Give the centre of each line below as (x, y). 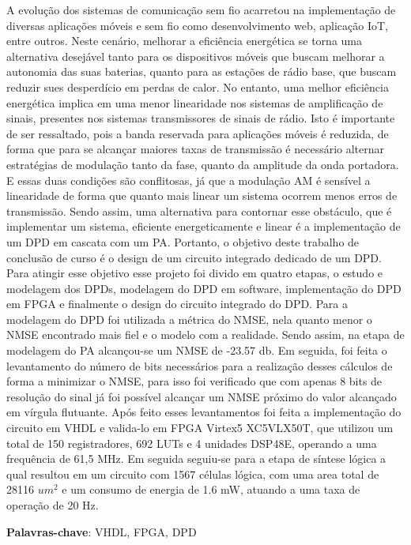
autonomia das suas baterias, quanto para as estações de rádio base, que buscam (202, 71)
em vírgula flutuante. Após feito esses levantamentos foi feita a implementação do (204, 412)
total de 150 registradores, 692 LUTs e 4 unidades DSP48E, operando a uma (192, 443)
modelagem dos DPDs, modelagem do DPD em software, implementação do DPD (204, 288)
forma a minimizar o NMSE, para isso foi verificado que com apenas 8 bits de (194, 381)
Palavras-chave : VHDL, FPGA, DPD (102, 531)
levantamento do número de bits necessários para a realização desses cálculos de (200, 365)
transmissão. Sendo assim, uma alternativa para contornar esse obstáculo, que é (199, 210)
